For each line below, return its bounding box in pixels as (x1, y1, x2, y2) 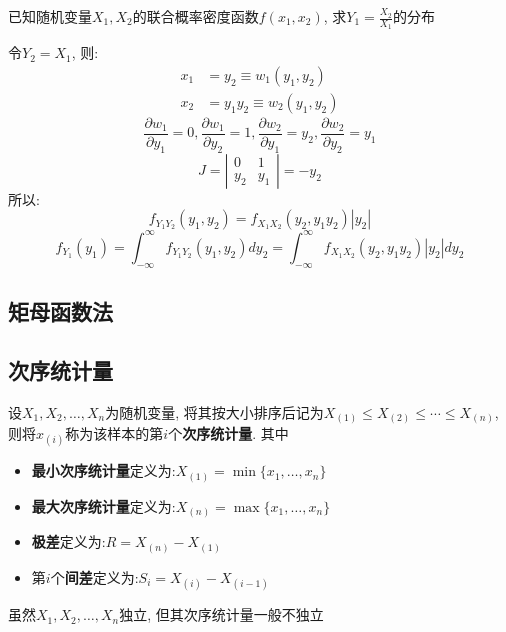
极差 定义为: (31, 531, 106, 552)
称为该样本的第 (65, 423, 164, 444)
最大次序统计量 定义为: (31, 495, 176, 516)
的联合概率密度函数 (132, 6, 259, 26)
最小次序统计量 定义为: (31, 460, 176, 481)
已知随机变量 (8, 6, 92, 26)
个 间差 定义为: (50, 566, 139, 587)
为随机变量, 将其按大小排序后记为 (105, 401, 324, 422)
